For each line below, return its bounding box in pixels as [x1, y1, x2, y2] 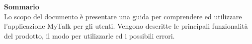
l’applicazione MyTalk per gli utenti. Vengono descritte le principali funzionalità [4, 21, 248, 31]
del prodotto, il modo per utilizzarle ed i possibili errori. [4, 30, 175, 41]
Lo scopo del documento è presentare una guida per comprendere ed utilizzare [4, 11, 242, 21]
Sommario [4, 1, 39, 11]
